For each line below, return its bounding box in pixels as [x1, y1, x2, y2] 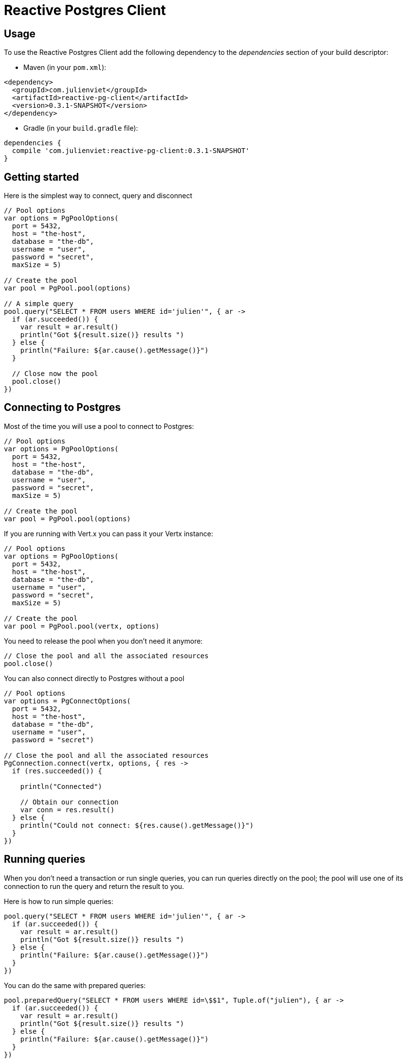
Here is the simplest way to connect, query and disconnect [4, 191, 192, 200]
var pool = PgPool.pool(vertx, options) [4, 622, 160, 630]
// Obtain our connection [20, 798, 119, 806]
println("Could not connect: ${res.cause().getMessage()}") [20, 821, 254, 829]
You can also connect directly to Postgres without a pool [4, 674, 185, 683]
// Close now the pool [12, 370, 98, 378]
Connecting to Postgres [4, 401, 121, 414]
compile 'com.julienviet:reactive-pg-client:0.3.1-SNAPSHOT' [12, 147, 250, 155]
